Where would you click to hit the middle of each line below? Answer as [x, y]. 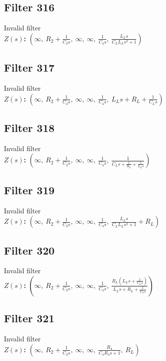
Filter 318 [29, 127]
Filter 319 [29, 190]
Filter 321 [29, 318]
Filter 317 [29, 67]
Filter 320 [29, 250]
